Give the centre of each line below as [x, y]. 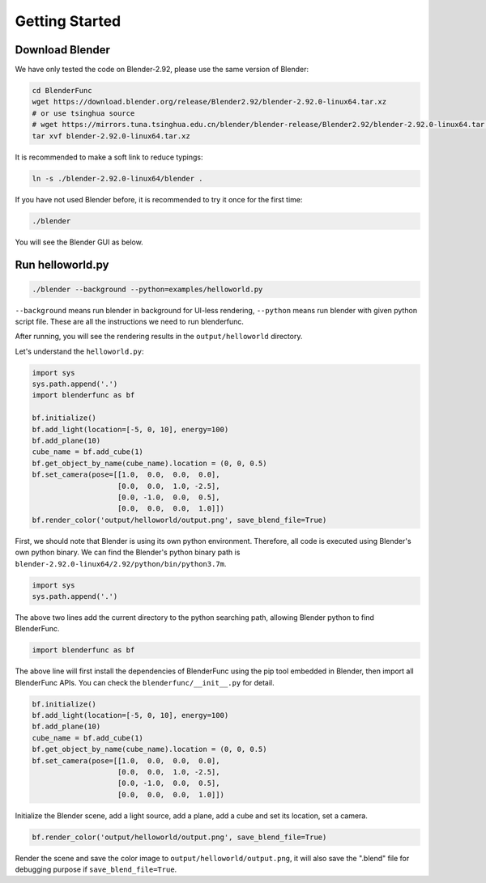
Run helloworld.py [62, 265]
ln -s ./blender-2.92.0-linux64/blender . [117, 178]
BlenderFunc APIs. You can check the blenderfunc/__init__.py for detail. [145, 682]
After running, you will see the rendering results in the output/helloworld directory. [159, 337]
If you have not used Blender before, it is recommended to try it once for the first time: [159, 199]
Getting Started [68, 21]
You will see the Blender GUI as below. [79, 242]
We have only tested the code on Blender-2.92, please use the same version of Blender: [162, 70]
